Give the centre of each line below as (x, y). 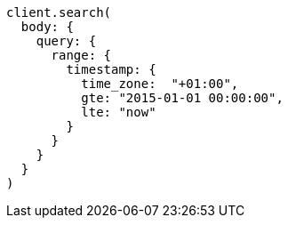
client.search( (59, 12)
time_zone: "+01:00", (160, 84)
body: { (47, 27)
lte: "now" (119, 112)
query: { (66, 41)
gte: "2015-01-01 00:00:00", (182, 98)
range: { (81, 55)
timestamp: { (111, 69)
